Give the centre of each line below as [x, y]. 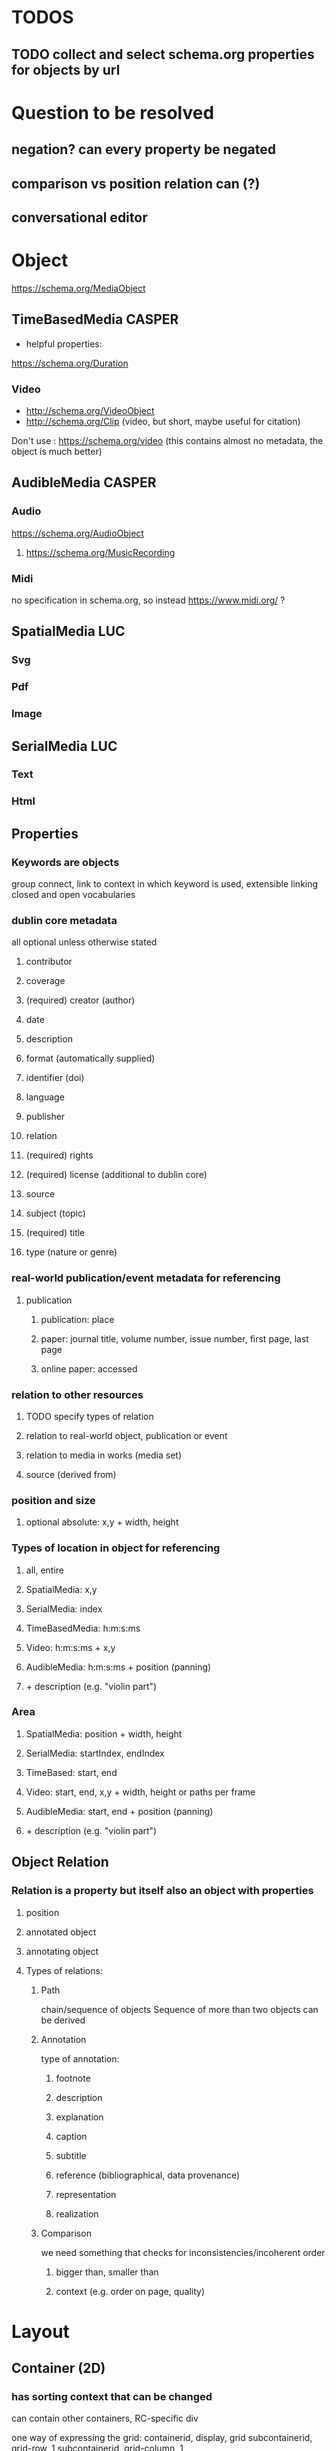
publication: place [77, 1319]
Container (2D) [58, 2368]
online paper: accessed [89, 1368]
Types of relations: [64, 1970]
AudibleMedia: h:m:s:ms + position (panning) [118, 1667]
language [45, 1097]
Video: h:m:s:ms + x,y [70, 1647]
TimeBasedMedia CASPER [95, 319]
